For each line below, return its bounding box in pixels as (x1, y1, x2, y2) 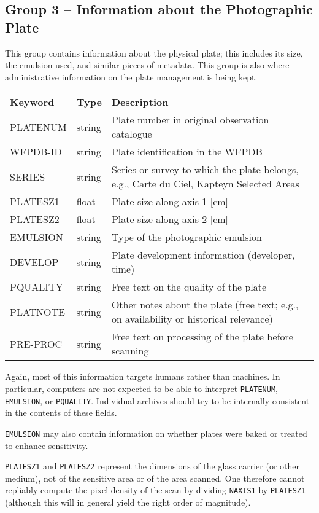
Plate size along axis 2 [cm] (111, 212, 229, 227)
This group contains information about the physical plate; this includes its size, (5, 46, 303, 59)
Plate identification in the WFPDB (111, 144, 263, 159)
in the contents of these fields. (5, 406, 117, 419)
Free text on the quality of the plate (111, 280, 267, 294)
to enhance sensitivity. (5, 439, 88, 452)
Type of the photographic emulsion (111, 230, 262, 245)
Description (111, 95, 169, 109)
